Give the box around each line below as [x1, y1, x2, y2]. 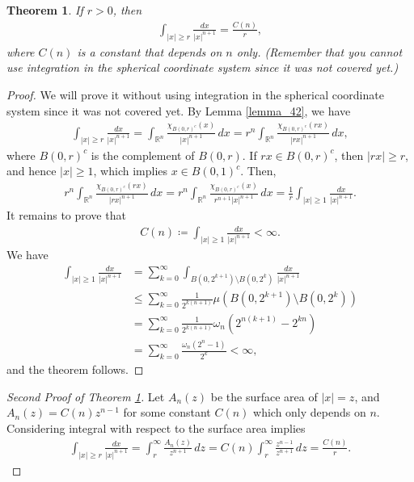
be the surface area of [210, 388, 318, 404]
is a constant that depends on [77, 43, 222, 60]
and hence [6, 162, 57, 179]
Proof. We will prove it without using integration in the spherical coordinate [6, 86, 384, 103]
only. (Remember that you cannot [236, 43, 403, 60]
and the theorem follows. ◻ [6, 361, 144, 378]
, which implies [93, 162, 168, 179]
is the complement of [91, 146, 195, 163]
